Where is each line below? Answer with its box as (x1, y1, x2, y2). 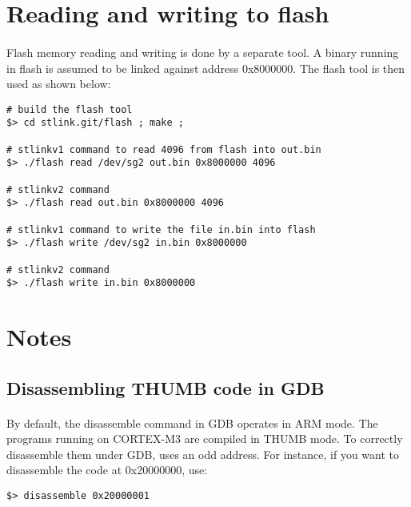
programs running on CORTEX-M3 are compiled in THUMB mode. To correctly (6, 430, 403, 447)
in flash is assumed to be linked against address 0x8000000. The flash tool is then (6, 59, 405, 76)
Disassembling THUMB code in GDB (6, 375, 325, 400)
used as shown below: (6, 75, 111, 92)
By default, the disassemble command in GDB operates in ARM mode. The (6, 414, 378, 431)
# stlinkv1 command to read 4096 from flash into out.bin (6, 143, 321, 155)
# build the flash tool (6, 103, 133, 115)
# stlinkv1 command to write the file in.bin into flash (6, 223, 316, 235)
